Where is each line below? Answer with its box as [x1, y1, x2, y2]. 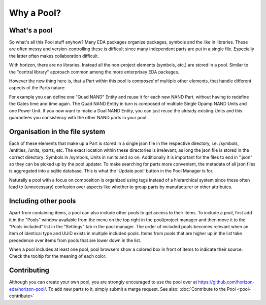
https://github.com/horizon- [198, 279, 255, 285]
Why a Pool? [9, 7, 61, 18]
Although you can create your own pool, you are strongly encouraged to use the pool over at [9, 279, 197, 285]
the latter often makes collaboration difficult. [9, 53, 99, 59]
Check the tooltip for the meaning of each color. [9, 253, 107, 259]
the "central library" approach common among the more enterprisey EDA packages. [9, 69, 180, 75]
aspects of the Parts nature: [9, 85, 66, 91]
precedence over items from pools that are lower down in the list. [9, 237, 141, 243]
